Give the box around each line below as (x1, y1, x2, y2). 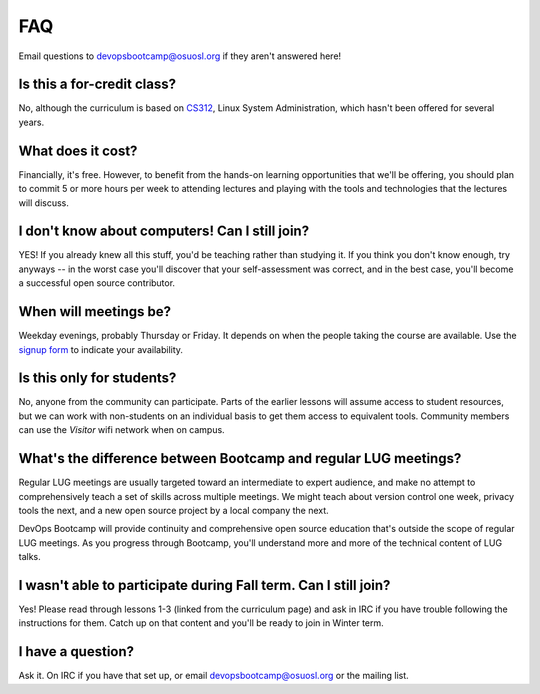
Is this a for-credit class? (18, 76, 177, 93)
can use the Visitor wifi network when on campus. (18, 424, 225, 436)
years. (18, 116, 45, 128)
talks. (18, 551, 42, 563)
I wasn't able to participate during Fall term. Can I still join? (18, 576, 391, 594)
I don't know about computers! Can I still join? (18, 223, 310, 240)
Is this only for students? (18, 370, 177, 387)
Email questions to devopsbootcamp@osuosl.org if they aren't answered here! (18, 50, 342, 62)
